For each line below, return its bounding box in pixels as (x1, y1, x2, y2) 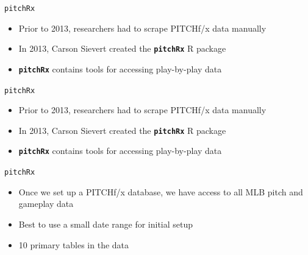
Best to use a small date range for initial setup (18, 217, 193, 230)
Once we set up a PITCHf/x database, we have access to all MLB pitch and (18, 185, 303, 198)
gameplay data (18, 197, 74, 210)
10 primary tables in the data (18, 238, 129, 251)
